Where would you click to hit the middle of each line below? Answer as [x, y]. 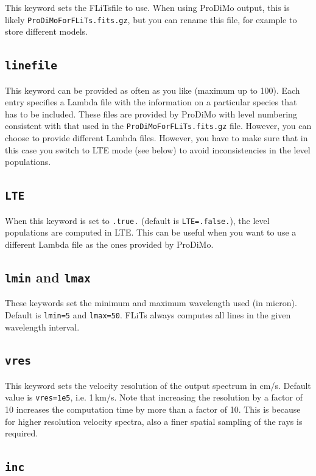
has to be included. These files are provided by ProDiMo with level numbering [151, 114]
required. [22, 433]
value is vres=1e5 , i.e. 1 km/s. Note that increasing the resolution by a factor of [154, 397]
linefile [31, 66]
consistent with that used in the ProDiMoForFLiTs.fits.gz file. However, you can [158, 126]
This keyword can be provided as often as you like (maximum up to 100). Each [153, 90]
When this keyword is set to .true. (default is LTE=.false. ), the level [137, 220]
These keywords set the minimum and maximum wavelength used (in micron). [151, 303]
